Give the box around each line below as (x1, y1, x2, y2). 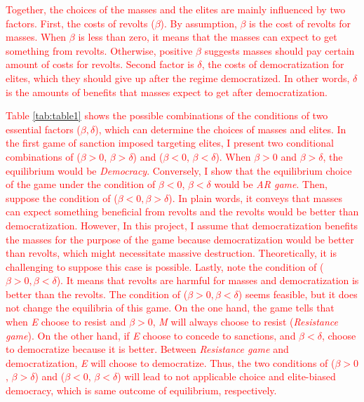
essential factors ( (6, 121, 81, 136)
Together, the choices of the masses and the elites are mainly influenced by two (6, 2, 346, 16)
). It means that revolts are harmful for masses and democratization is (56, 273, 359, 288)
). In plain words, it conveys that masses (168, 190, 342, 205)
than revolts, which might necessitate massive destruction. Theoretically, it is (6, 246, 337, 260)
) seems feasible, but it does (238, 286, 358, 301)
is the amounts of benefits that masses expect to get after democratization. (6, 84, 328, 99)
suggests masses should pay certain (204, 43, 355, 58)
